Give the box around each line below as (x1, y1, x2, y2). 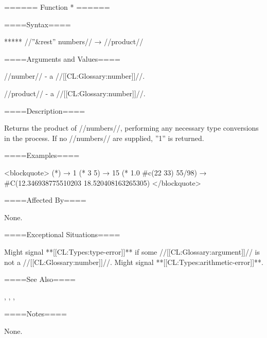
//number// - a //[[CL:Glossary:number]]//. (4, 70, 145, 81)
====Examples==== (4, 150, 80, 161)
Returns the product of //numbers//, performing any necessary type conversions (4, 122, 259, 133)
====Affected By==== (4, 194, 86, 205)
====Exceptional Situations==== (4, 229, 120, 240)
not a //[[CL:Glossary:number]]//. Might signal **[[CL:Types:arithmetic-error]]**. (4, 256, 263, 267)
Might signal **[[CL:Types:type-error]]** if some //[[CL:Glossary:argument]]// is (4, 246, 260, 257)
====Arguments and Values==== (4, 53, 120, 64)
